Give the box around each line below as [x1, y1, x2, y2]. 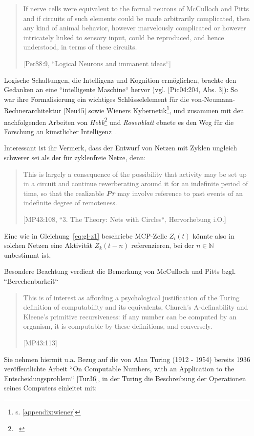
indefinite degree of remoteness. [23, 197, 117, 208]
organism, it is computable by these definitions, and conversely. [23, 321, 212, 331]
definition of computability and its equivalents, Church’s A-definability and [23, 302, 248, 312]
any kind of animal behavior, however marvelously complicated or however [23, 23, 246, 33]
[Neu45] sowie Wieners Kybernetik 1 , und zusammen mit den [63, 104, 244, 115]
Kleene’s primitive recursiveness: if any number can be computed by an [23, 311, 237, 321]
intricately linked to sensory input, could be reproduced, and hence [23, 32, 224, 42]
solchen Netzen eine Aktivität [4, 240, 92, 250]
